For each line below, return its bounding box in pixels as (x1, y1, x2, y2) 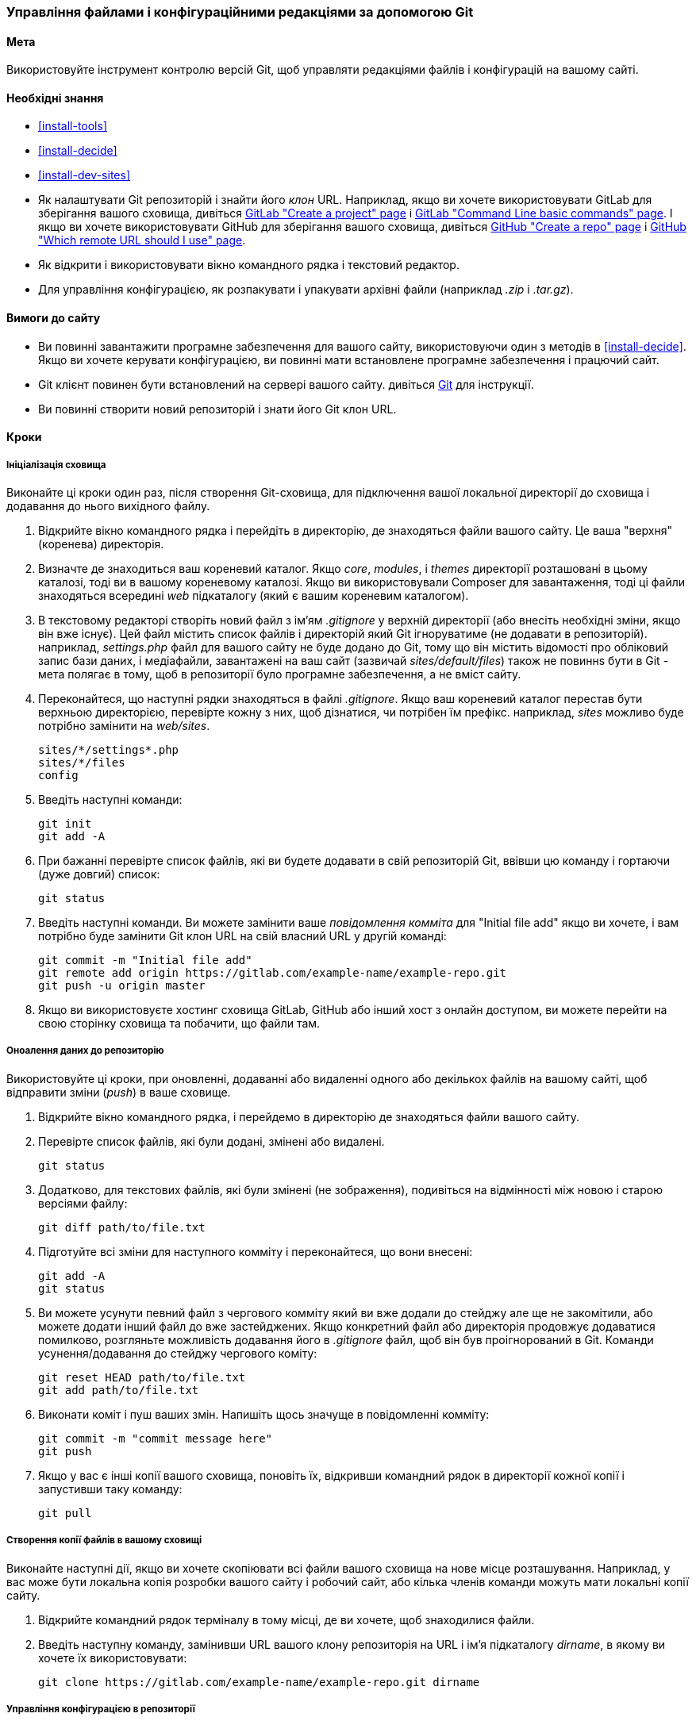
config (38, 769, 79, 782)
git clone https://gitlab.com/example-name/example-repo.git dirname (38, 1675, 480, 1688)
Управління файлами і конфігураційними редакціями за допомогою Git (6, 4, 474, 20)
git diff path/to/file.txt (38, 1220, 206, 1234)
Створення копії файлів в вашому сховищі (6, 1535, 202, 1546)
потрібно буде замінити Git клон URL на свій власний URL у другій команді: (38, 929, 447, 943)
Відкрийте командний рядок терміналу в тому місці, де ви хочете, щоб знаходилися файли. (38, 1612, 535, 1627)
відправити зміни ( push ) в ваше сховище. (6, 1085, 231, 1099)
